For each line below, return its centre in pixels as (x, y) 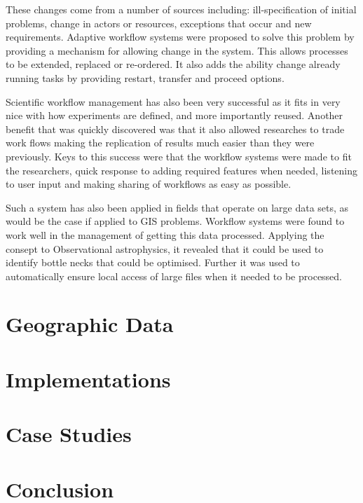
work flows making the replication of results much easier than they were (160, 143)
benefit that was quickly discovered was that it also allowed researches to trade (175, 129)
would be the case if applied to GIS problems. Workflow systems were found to (175, 221)
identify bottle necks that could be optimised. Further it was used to (153, 262)
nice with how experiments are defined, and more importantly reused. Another (174, 115)
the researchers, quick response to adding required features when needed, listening (182, 170)
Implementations (88, 379)
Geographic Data (90, 324)
